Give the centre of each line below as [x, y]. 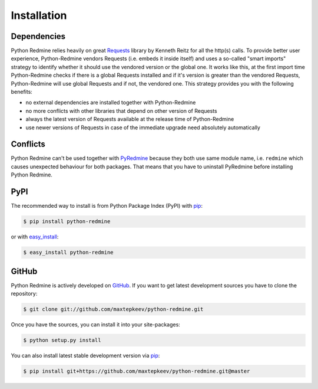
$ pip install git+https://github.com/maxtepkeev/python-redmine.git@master [137, 371]
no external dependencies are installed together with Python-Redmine [111, 103]
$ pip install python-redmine [67, 222]
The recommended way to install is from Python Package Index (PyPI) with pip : [107, 206]
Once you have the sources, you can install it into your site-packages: [96, 324]
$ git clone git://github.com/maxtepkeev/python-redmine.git [113, 309]
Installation [39, 15]
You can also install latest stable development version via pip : [85, 355]
